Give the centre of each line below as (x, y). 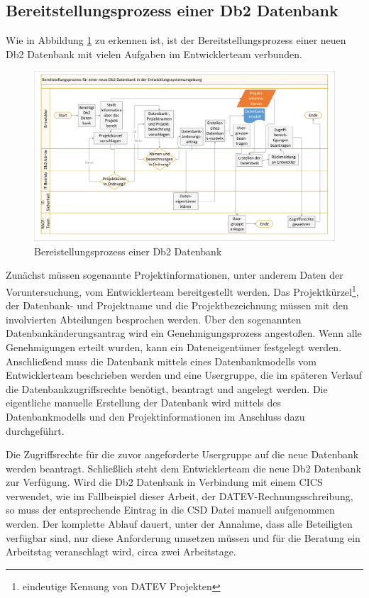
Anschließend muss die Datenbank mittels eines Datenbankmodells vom (161, 361)
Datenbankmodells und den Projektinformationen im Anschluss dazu (155, 416)
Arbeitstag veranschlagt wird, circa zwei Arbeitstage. (121, 552)
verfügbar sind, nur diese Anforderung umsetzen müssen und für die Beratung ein (183, 537)
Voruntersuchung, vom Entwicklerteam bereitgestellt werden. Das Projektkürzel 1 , (182, 290)
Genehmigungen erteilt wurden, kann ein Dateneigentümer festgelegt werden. (174, 347)
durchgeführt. (35, 430)
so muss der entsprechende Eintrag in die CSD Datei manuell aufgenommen (170, 510)
